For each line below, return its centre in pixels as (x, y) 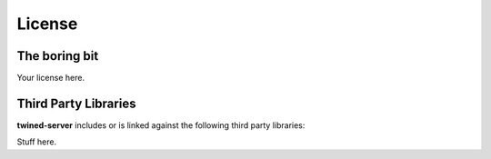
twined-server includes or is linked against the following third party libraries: (161, 125)
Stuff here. (37, 142)
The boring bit (58, 56)
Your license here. (51, 78)
